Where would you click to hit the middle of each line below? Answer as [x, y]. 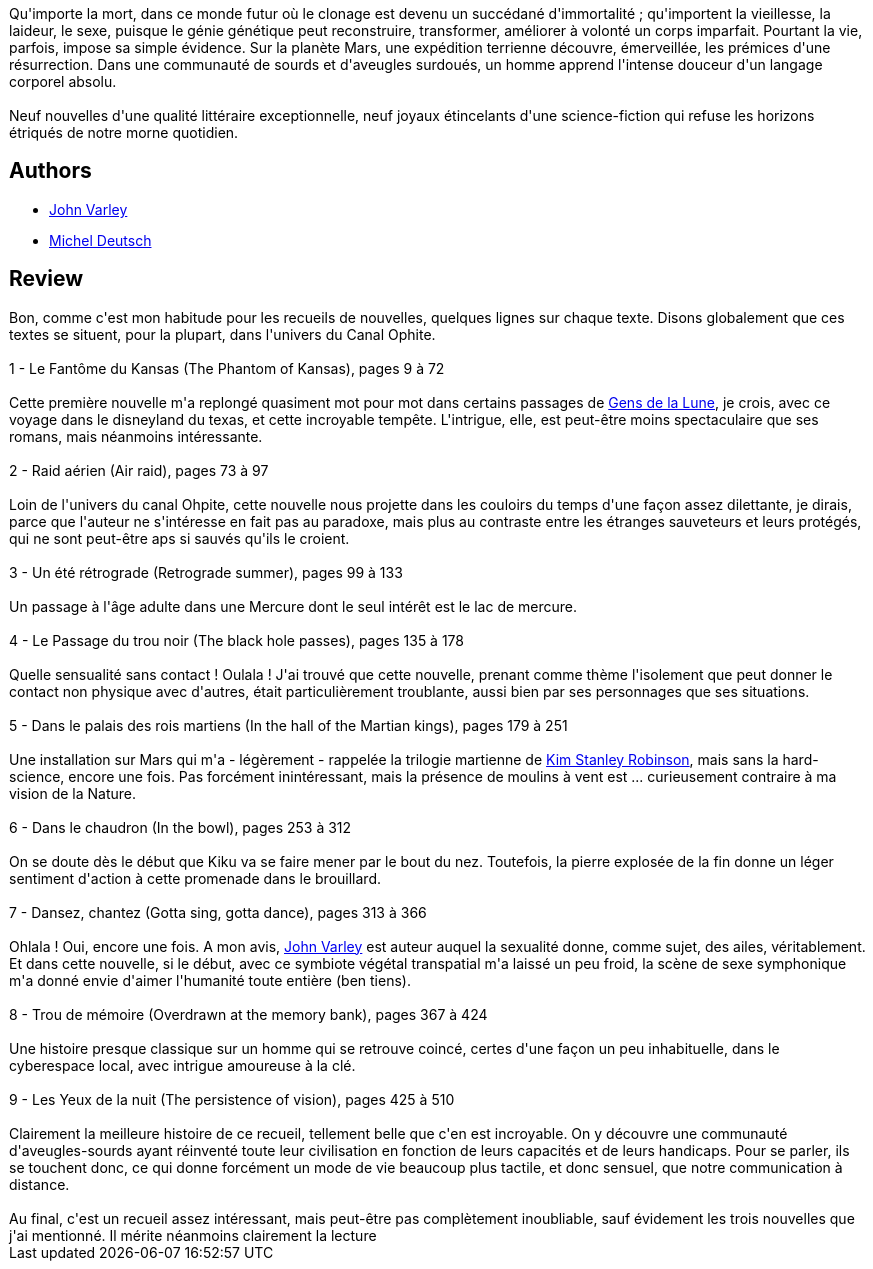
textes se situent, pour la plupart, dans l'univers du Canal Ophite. [222, 334]
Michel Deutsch [100, 240]
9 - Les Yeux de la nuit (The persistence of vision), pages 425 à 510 [232, 1099]
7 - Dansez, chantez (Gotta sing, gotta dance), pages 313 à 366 [218, 912]
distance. [39, 1184]
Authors [50, 171]
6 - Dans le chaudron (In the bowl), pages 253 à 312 [180, 827]
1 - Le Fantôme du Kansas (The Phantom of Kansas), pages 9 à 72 [227, 368]
